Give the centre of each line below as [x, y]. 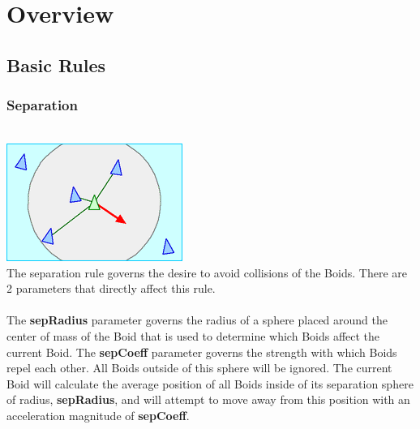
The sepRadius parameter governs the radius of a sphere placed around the [197, 320]
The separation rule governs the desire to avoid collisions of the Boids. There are [207, 272]
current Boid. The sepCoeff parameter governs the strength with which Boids [202, 352]
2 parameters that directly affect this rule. [111, 288]
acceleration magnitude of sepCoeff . [98, 415]
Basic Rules [56, 64]
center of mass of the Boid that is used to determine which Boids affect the [193, 335]
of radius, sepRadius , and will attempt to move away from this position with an [208, 399]
